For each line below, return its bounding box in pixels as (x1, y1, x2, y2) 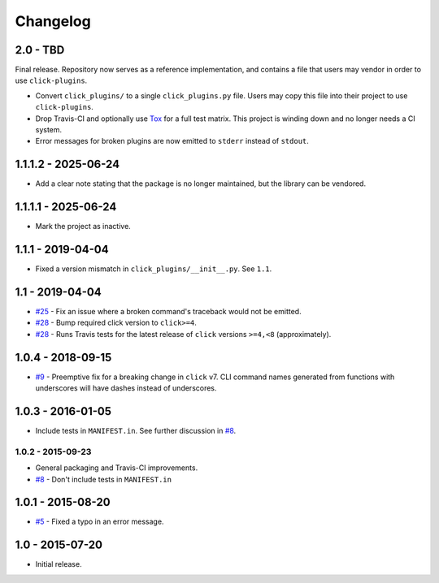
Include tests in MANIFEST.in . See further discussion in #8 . (35, 426, 237, 436)
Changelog (15, 12, 91, 30)
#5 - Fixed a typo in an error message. (35, 516, 164, 527)
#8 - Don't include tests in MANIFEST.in (35, 474, 172, 484)
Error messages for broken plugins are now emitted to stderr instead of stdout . (35, 136, 309, 146)
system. (35, 125, 63, 135)
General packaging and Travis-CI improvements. (35, 463, 198, 473)
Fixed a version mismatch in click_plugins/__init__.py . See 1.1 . (35, 264, 272, 274)
